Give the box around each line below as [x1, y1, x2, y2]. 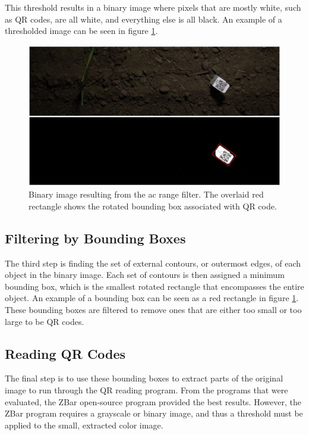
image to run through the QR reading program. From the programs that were [5, 383, 288, 396]
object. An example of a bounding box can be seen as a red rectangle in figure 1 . [5, 292, 299, 304]
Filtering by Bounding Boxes [5, 229, 186, 247]
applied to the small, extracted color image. [5, 418, 163, 431]
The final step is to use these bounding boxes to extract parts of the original [5, 372, 283, 384]
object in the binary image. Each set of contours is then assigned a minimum [5, 268, 285, 281]
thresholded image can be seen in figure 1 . [5, 24, 158, 37]
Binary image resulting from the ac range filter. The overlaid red [29, 188, 264, 201]
